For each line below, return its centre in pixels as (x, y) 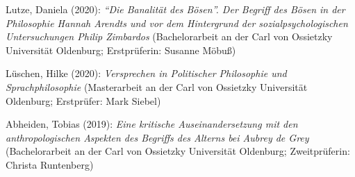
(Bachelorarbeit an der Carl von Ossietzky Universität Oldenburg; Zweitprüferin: (178, 151)
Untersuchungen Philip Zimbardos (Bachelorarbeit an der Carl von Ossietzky (169, 36)
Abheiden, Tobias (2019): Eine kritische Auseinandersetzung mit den (152, 124)
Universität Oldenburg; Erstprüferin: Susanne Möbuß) (121, 50)
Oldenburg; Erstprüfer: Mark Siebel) (83, 100)
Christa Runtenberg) (50, 164)
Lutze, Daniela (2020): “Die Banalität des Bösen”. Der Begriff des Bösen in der (175, 9)
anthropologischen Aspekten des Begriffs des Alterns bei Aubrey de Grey (157, 137)
